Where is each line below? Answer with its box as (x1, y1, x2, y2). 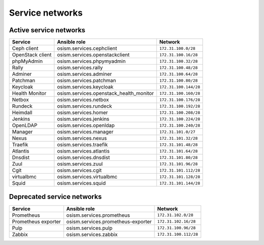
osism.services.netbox (57, 96, 110, 103)
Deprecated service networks (9, 193, 102, 201)
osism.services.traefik (57, 141, 108, 148)
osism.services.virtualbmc (57, 174, 117, 180)
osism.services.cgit (57, 167, 102, 174)
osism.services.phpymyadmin (57, 58, 126, 65)
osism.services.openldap (57, 122, 115, 129)
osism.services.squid (57, 180, 106, 187)
